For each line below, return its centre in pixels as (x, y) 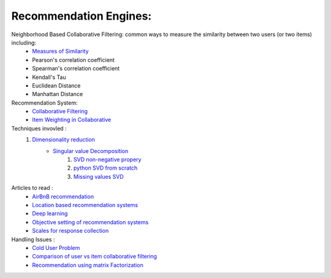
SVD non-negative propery (108, 160)
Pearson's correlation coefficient (73, 60)
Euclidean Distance (56, 85)
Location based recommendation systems (85, 205)
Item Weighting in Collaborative (72, 120)
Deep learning (50, 214)
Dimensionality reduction (63, 140)
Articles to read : (32, 188)
